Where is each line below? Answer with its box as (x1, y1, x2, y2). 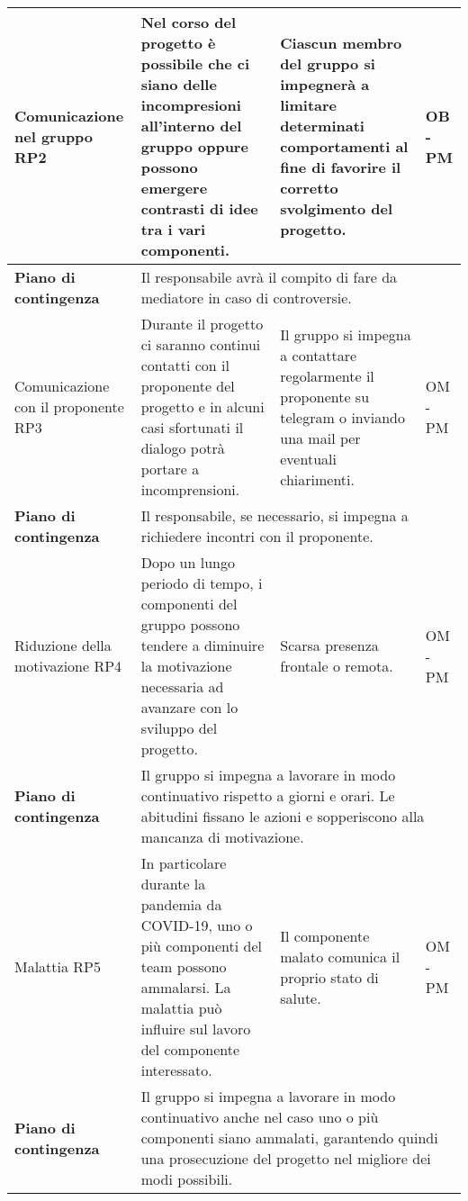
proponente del (140, 375, 235, 396)
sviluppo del (140, 718, 218, 738)
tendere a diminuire (140, 635, 265, 655)
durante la (140, 873, 206, 894)
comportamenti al (280, 136, 409, 157)
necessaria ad (140, 676, 224, 697)
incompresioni (140, 95, 241, 115)
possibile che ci (140, 53, 249, 74)
